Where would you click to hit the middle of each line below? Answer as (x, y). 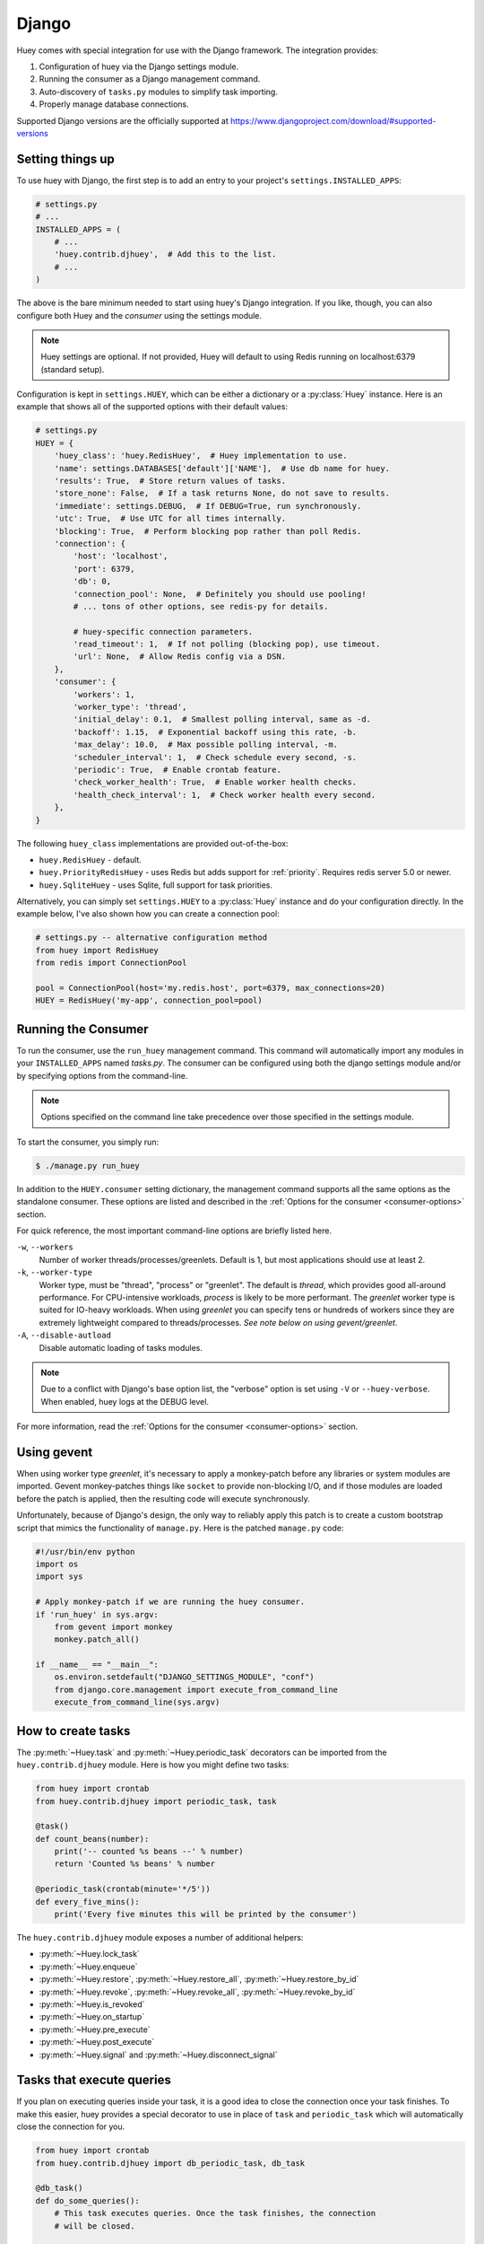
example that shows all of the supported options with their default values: (152, 407)
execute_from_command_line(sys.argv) (137, 1702)
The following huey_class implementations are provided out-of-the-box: (152, 843)
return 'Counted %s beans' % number (134, 1864)
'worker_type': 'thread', (130, 707)
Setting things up (66, 158)
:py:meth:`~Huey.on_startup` (92, 2017)
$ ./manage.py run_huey (88, 1166)
